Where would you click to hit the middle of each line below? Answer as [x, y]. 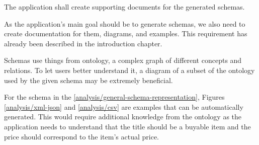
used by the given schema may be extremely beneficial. [89, 80]
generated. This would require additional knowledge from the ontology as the [123, 117]
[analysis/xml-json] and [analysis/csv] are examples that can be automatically [124, 106]
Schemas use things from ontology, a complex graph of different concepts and [123, 60]
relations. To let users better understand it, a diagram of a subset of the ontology [129, 70]
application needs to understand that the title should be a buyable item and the [127, 126]
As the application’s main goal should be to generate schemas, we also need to [125, 23]
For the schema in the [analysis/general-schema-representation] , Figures [114, 97]
